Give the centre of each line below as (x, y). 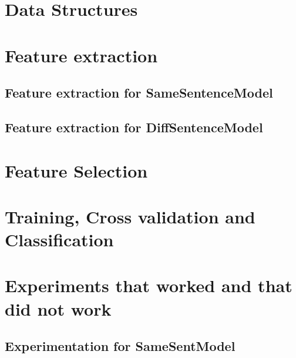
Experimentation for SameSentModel (120, 346)
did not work (58, 308)
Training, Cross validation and (130, 216)
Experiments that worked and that (149, 285)
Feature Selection (76, 170)
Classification (59, 240)
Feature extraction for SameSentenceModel (139, 93)
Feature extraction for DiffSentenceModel (134, 127)
